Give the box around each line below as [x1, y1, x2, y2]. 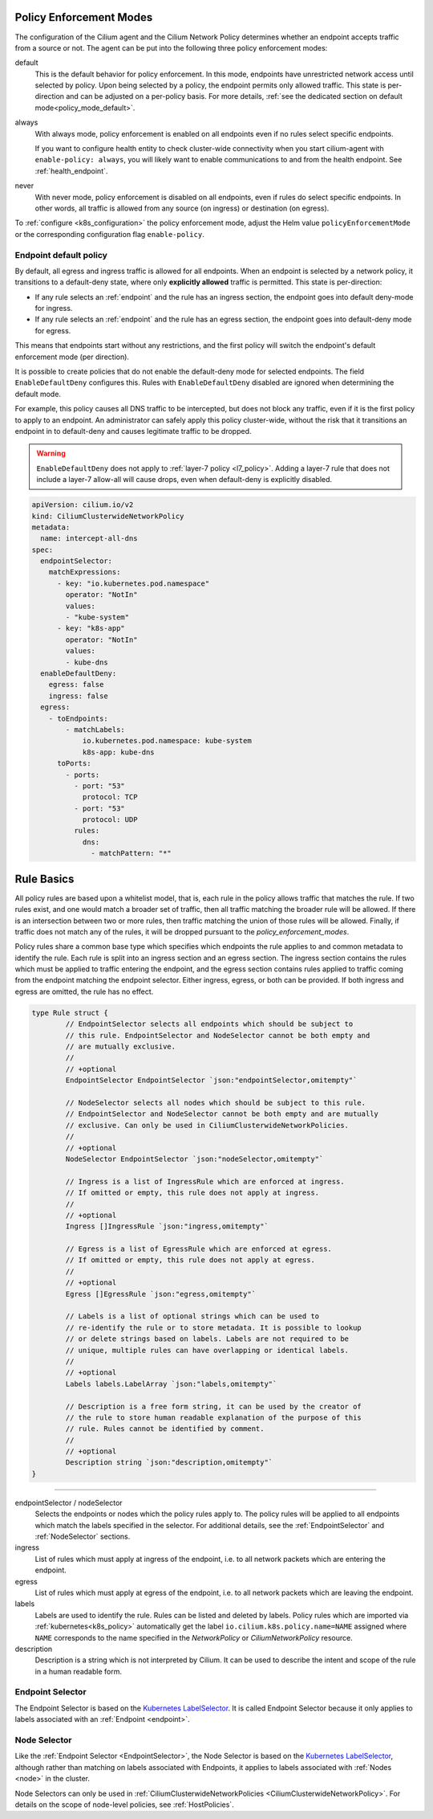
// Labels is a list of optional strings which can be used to [65, 1312, 320, 1321]
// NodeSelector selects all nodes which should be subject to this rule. [65, 1098, 366, 1107]
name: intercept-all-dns [40, 534, 138, 543]
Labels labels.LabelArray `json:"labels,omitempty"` [65, 1379, 277, 1388]
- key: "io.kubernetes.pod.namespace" [57, 578, 210, 588]
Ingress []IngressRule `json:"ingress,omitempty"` [65, 1222, 269, 1231]
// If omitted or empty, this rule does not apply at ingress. [65, 1188, 320, 1197]
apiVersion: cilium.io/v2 [31, 501, 134, 509]
